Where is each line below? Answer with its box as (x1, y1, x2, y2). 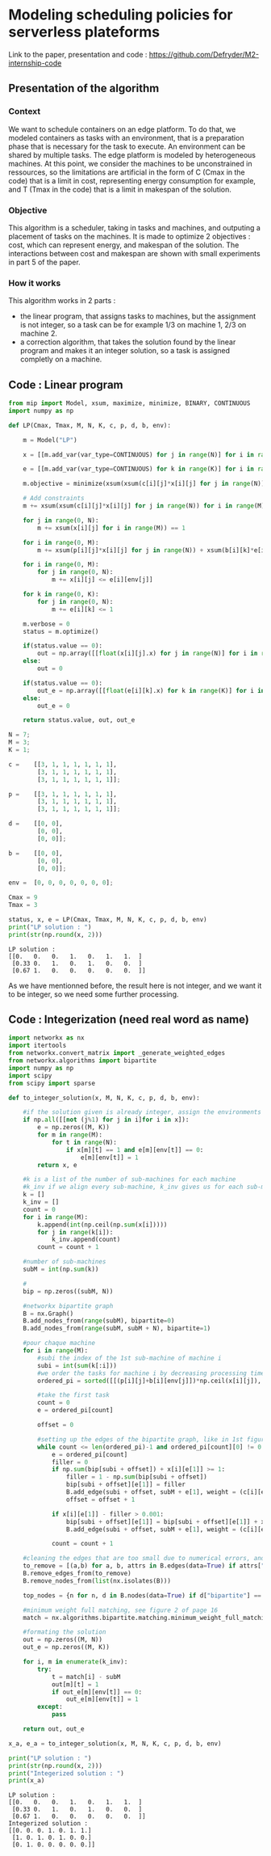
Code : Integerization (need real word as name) (8, 1013, 250, 1027)
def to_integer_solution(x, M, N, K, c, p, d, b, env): (8, 1094, 200, 1102)
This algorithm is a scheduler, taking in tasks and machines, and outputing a (8, 222, 261, 232)
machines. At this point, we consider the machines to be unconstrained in (8, 158, 252, 168)
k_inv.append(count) (51, 1235, 121, 1244)
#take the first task (37, 1391, 110, 1399)
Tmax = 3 (8, 901, 38, 909)
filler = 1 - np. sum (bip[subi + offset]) (65, 1473, 207, 1481)
